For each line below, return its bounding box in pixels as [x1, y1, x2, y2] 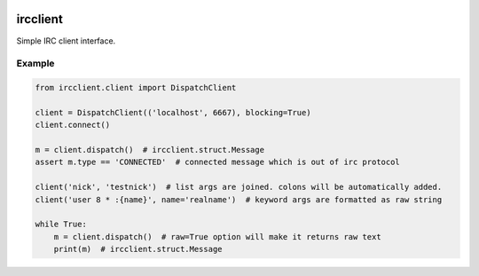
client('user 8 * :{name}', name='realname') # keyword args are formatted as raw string [35, 194, 443, 204]
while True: [35, 219, 88, 230]
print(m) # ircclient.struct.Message [53, 244, 223, 255]
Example [16, 58, 55, 70]
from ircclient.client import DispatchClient [35, 83, 237, 93]
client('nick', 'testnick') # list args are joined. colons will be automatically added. [35, 182, 443, 193]
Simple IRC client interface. [16, 35, 116, 46]
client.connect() [35, 120, 111, 130]
